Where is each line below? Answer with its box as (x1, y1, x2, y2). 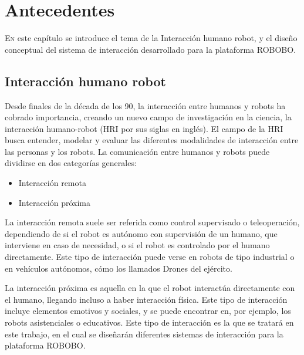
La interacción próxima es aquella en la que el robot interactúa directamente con (5, 282, 295, 294)
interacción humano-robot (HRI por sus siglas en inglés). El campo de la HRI (5, 122, 283, 134)
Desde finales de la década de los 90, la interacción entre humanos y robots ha (5, 99, 286, 111)
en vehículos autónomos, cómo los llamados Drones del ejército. (5, 262, 232, 274)
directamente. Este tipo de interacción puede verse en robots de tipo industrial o (5, 251, 295, 263)
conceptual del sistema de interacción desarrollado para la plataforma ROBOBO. (5, 43, 296, 55)
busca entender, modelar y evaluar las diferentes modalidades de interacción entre (5, 134, 299, 146)
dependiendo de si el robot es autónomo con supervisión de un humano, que (5, 227, 278, 239)
